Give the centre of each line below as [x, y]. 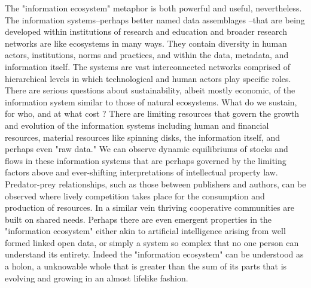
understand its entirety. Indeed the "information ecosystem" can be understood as [154, 254]
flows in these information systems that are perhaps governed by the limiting [146, 160]
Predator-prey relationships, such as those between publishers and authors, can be [155, 184]
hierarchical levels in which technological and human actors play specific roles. [148, 78]
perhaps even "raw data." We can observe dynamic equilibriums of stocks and [147, 149]
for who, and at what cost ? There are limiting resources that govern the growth [152, 113]
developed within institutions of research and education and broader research [146, 31]
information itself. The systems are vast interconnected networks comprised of [148, 66]
